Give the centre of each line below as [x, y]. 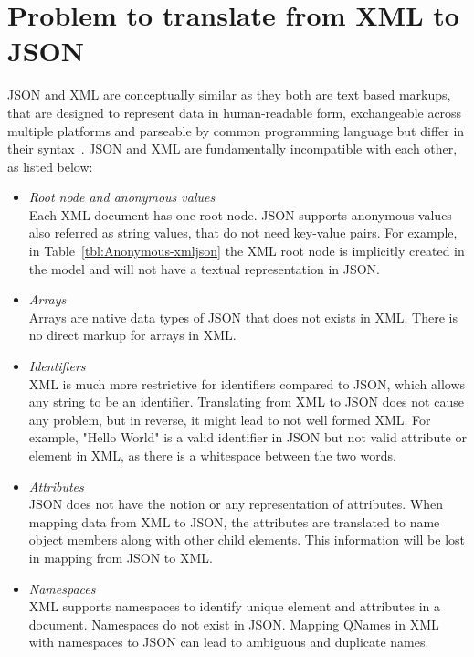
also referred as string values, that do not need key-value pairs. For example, [243, 233]
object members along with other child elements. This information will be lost [247, 540]
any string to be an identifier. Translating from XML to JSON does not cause [246, 402]
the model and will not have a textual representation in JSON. [204, 268]
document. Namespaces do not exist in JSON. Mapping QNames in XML [234, 624]
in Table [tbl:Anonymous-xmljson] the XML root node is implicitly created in [247, 251]
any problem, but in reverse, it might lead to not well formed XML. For [230, 419]
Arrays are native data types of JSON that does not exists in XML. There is [243, 317]
